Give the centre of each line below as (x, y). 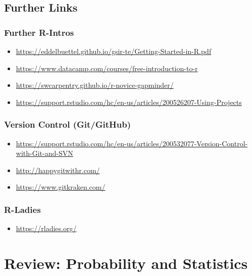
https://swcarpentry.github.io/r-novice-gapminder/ (95, 85)
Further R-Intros (39, 32)
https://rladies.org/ (46, 228)
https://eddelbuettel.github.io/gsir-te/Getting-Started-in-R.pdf (114, 51)
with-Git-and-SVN (44, 153)
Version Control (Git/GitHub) (67, 124)
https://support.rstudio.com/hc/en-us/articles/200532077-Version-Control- (132, 143)
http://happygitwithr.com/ (58, 170)
